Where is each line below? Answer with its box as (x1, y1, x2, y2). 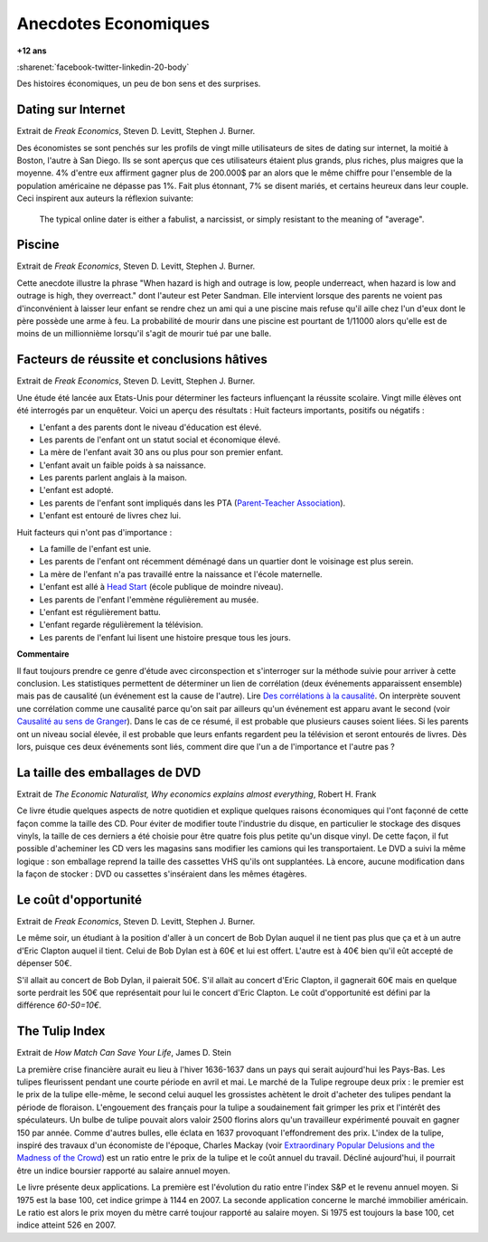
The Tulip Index (16, 1023, 106, 1039)
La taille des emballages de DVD (16, 764, 202, 780)
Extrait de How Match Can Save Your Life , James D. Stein (16, 1048, 232, 1058)
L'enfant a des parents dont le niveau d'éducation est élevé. (39, 422, 262, 432)
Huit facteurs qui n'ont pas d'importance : (16, 526, 173, 537)
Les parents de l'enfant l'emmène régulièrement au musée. (39, 593, 259, 605)
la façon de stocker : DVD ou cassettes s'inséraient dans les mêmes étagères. (16, 868, 307, 879)
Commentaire (16, 649, 70, 659)
